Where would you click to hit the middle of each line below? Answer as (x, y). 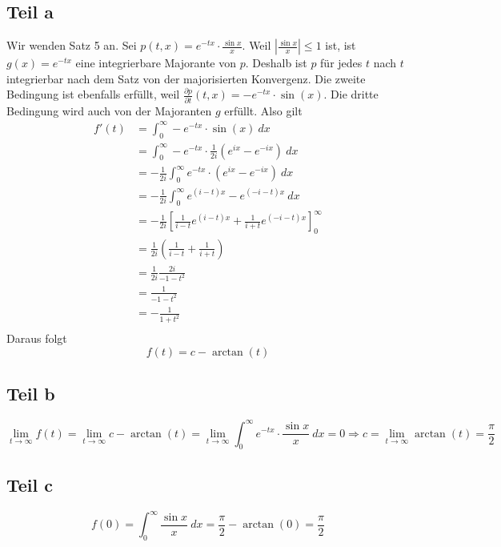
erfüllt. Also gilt (263, 110)
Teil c (30, 484)
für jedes (341, 63)
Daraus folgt (37, 338)
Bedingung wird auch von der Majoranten (109, 110)
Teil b (31, 394)
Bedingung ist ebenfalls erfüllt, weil (93, 94)
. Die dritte (351, 94)
